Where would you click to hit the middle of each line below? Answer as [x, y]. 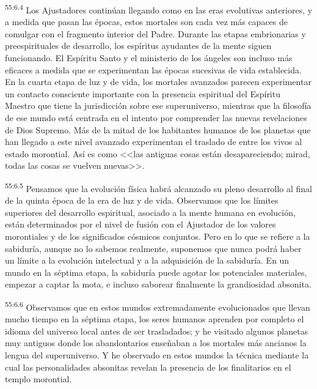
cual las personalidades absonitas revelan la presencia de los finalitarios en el [148, 367]
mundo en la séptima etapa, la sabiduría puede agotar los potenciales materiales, [156, 272]
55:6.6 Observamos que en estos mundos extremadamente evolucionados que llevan [158, 306]
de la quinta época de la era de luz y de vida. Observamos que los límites [142, 200]
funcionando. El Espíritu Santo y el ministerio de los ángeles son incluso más [149, 58]
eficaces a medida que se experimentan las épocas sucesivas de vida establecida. [153, 69]
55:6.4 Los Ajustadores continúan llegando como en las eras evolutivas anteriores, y [159, 9]
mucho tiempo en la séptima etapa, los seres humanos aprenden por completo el [155, 319]
